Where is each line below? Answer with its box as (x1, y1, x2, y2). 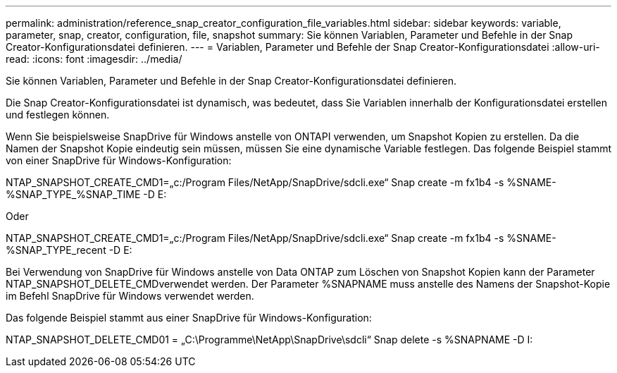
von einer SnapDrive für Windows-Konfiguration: (6, 154, 232, 166)
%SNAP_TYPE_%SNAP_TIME (6, 188, 141, 200)
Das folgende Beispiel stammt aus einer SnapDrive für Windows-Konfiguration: (6, 312, 372, 324)
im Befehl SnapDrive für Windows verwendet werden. (6, 290, 254, 302)
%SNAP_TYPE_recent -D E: (6, 244, 132, 256)
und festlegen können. (6, 109, 110, 121)
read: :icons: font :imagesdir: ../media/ (6, 53, 182, 65)
